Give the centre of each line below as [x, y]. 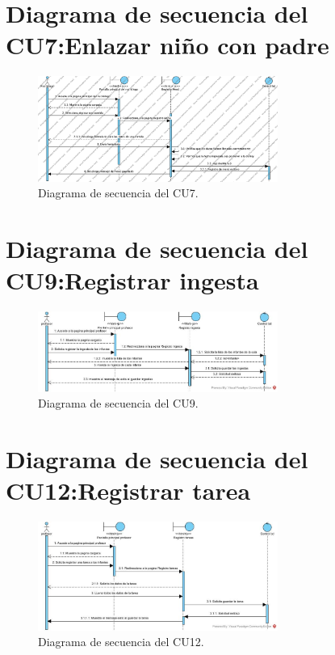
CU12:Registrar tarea [128, 490]
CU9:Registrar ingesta [132, 280]
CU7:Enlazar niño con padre [167, 45]
